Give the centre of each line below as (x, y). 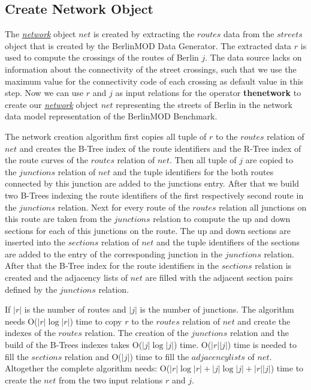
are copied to (269, 160)
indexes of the (30, 333)
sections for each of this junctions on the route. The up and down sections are (148, 230)
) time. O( (192, 345)
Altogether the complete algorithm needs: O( (87, 368)
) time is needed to (262, 345)
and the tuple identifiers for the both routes (193, 171)
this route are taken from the (58, 219)
